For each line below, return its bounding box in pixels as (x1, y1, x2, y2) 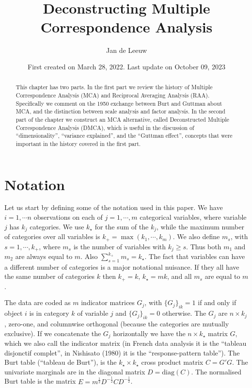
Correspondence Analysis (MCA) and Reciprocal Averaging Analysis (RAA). (16, 91, 210, 99)
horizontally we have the (113, 328, 186, 338)
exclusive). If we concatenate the (4, 328, 101, 338)
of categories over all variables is (4, 231, 100, 242)
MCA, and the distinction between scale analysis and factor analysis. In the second (16, 107, 225, 115)
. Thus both (186, 241, 221, 251)
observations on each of (33, 212, 103, 222)
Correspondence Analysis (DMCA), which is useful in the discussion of (16, 123, 194, 131)
